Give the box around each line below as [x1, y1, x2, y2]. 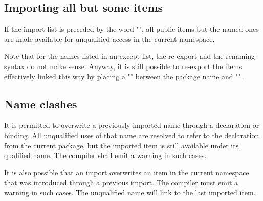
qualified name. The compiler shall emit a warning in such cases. [4, 150, 207, 161]
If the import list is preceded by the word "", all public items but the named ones [4, 24, 259, 34]
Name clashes [4, 96, 77, 111]
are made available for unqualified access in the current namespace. [4, 33, 215, 44]
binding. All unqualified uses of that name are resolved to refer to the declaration [4, 129, 259, 140]
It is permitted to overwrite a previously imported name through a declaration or [4, 120, 259, 130]
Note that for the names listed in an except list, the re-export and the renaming [4, 51, 255, 61]
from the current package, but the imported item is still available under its [4, 140, 239, 150]
